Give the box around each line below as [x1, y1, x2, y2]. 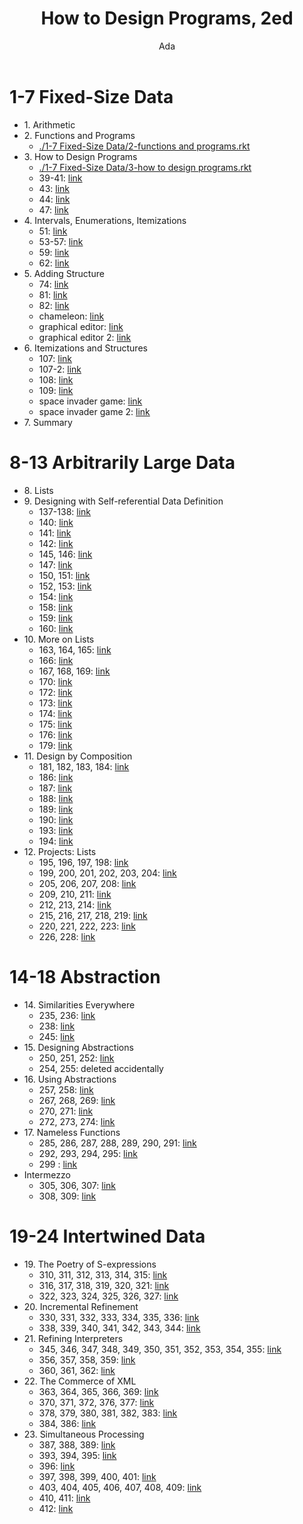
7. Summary [23, 416, 73, 428]
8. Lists [23, 484, 54, 496]
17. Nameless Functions [23, 1126, 121, 1138]
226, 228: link [38, 930, 96, 942]
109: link [38, 384, 74, 396]
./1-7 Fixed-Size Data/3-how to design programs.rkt [38, 161, 252, 173]
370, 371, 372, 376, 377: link [38, 1396, 155, 1408]
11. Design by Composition [23, 750, 133, 762]
